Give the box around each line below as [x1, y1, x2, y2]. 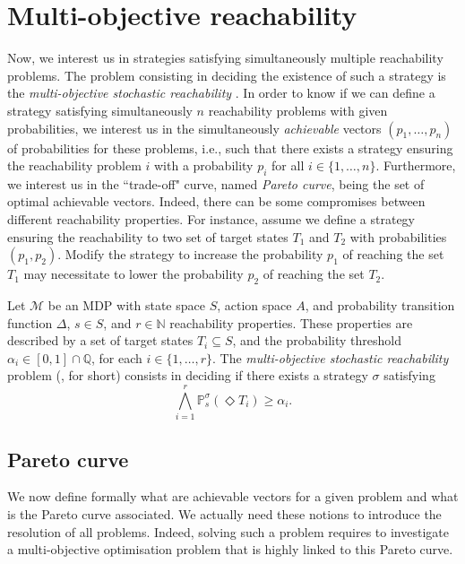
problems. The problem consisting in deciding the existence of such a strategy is [7, 65, 446, 84]
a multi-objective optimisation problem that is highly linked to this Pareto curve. [7, 540, 453, 559]
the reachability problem [7, 156, 142, 175]
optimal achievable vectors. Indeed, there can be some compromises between [7, 192, 426, 211]
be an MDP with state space [47, 296, 205, 315]
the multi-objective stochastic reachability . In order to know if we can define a [7, 83, 435, 102]
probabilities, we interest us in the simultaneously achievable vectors [7, 118, 382, 137]
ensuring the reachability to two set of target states [7, 227, 288, 246]
